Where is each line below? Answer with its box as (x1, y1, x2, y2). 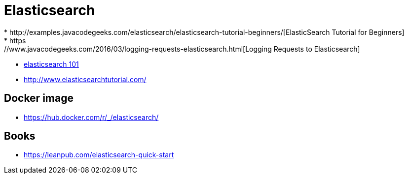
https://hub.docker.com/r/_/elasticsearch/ (24, 113, 159, 121)
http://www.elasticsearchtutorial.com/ (24, 75, 147, 84)
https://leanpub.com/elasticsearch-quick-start (24, 150, 174, 159)
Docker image (4, 92, 74, 105)
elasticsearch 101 (24, 59, 79, 68)
